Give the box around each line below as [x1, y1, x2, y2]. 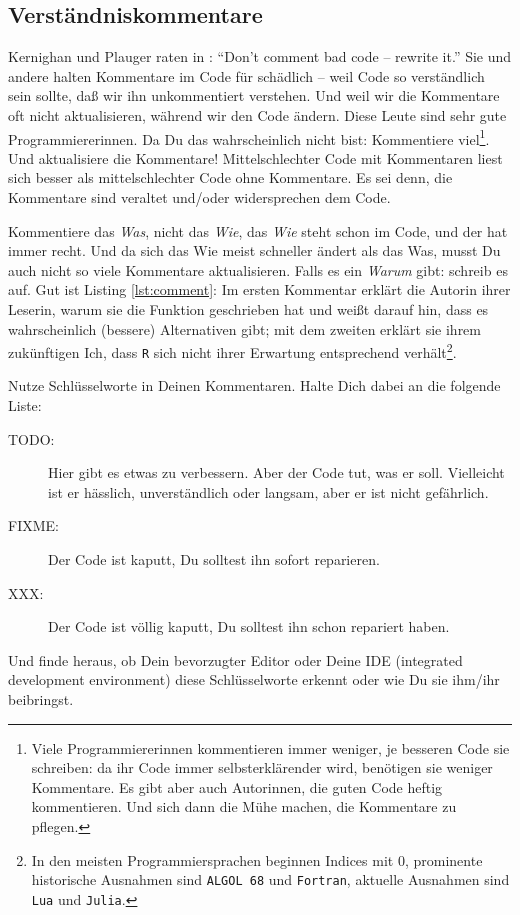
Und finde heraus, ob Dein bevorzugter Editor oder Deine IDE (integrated [8, 649, 463, 670]
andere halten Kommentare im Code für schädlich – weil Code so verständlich [8, 65, 485, 86]
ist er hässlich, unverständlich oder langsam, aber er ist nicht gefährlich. [48, 481, 489, 502]
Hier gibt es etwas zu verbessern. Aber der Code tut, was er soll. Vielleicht [48, 462, 505, 483]
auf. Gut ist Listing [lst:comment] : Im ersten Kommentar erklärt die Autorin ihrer [8, 279, 511, 300]
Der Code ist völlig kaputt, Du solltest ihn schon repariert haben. [48, 616, 450, 637]
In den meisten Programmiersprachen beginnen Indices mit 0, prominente [31, 849, 483, 870]
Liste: [8, 395, 42, 416]
